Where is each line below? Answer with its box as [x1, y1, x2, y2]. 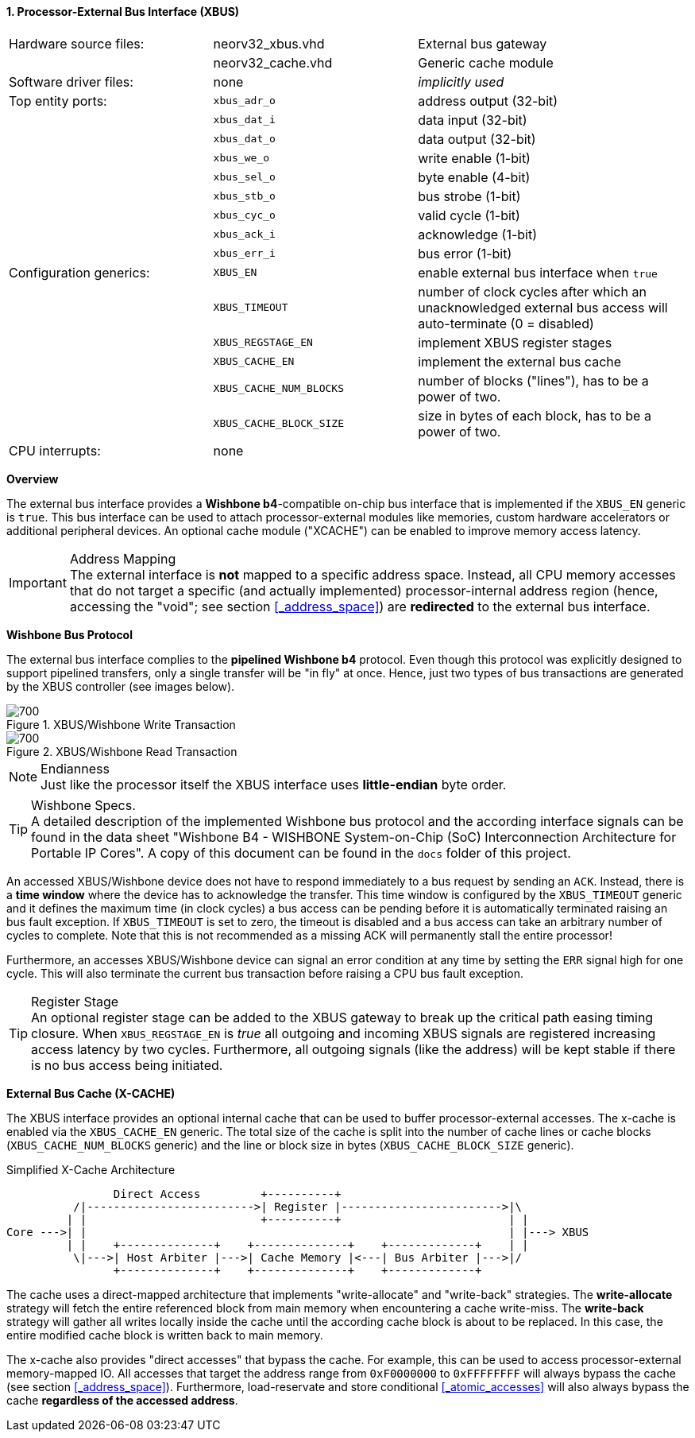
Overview [6, 471, 59, 486]
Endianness [41, 760, 110, 777]
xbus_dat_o [213, 133, 276, 145]
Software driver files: [9, 73, 133, 90]
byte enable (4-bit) [418, 169, 531, 185]
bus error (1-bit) [418, 245, 512, 262]
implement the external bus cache [418, 353, 622, 370]
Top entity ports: [9, 92, 107, 109]
